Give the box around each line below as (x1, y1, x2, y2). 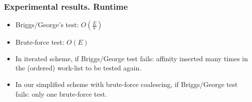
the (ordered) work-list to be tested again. (15, 63, 142, 73)
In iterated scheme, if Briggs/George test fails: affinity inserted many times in (15, 53, 248, 63)
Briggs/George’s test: (15, 19, 79, 30)
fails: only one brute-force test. (15, 88, 107, 99)
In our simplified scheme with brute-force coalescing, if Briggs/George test (15, 79, 238, 89)
